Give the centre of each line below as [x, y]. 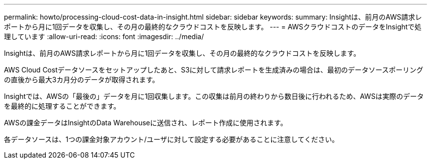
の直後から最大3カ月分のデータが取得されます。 [82, 80]
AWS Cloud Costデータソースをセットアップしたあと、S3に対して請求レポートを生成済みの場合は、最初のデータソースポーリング [214, 70]
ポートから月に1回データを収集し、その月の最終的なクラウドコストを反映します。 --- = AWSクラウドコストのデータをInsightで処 [213, 27]
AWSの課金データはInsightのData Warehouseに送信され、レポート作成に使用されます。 [146, 123]
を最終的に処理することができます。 [62, 106]
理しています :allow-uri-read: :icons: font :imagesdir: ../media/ [104, 36]
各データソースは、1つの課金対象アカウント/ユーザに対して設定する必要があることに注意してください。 [171, 139]
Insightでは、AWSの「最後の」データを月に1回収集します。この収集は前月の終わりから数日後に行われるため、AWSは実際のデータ [214, 96]
